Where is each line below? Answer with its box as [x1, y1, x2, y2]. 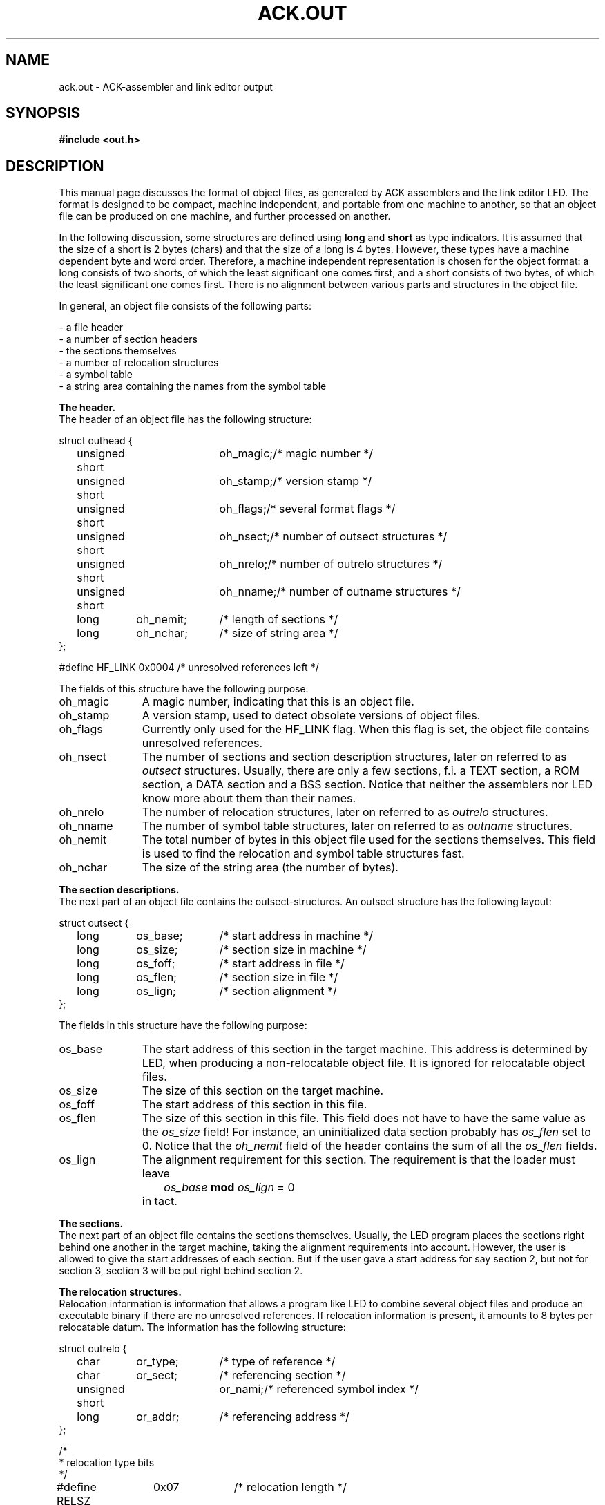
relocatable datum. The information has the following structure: [59, 1321, 346, 1334]
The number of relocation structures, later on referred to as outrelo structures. [142, 805, 548, 820]
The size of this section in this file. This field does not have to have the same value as [142, 1111, 586, 1126]
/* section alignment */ [219, 984, 337, 998]
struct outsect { [59, 917, 129, 929]
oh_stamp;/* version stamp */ [219, 474, 372, 489]
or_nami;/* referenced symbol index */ [219, 1382, 419, 1397]
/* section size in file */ [219, 970, 338, 985]
